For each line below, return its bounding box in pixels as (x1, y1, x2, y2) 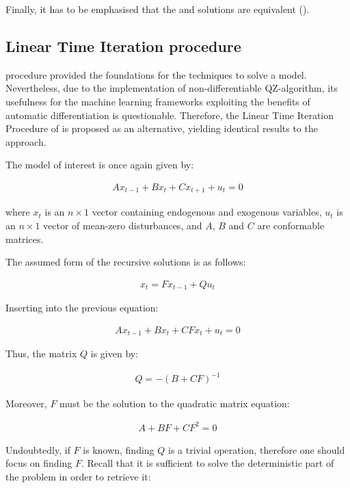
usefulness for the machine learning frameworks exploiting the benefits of (5, 94, 310, 108)
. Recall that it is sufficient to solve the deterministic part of (81, 456, 334, 470)
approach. (5, 134, 46, 149)
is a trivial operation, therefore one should (168, 442, 345, 457)
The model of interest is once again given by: (5, 157, 194, 172)
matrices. (5, 231, 44, 246)
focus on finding (5, 456, 72, 470)
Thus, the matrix (5, 346, 77, 361)
